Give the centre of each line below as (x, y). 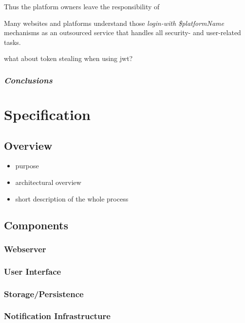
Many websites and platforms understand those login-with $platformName (114, 23)
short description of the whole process (72, 198)
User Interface (33, 271)
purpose (27, 166)
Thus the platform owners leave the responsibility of (82, 6)
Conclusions (28, 80)
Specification (47, 114)
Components (36, 225)
